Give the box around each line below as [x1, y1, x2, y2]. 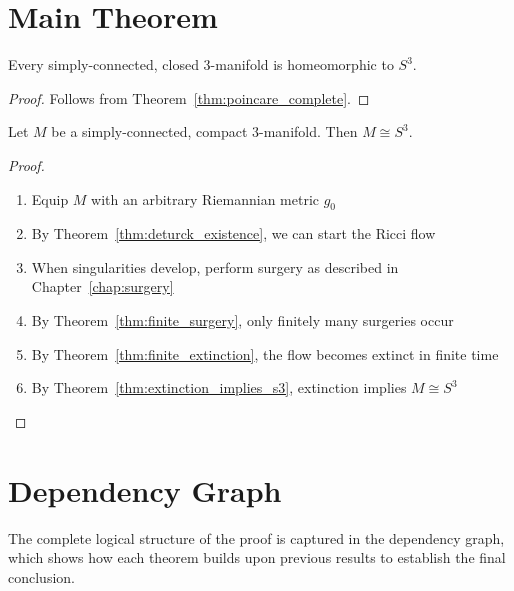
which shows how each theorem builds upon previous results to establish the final [8, 547, 506, 568]
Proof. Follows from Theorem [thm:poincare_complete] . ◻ [8, 87, 370, 108]
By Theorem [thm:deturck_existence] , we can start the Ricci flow [31, 223, 436, 244]
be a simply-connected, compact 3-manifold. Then [51, 121, 358, 142]
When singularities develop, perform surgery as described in [31, 256, 399, 277]
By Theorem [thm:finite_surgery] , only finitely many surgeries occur [31, 310, 454, 331]
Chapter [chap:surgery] [31, 276, 174, 297]
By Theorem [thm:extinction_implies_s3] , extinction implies [31, 377, 407, 398]
